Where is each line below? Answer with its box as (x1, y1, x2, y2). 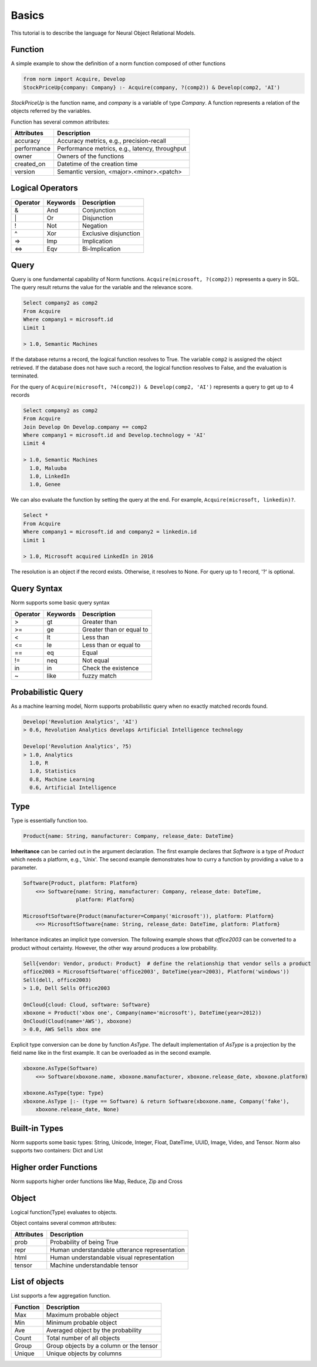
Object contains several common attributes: (11, 1219, 117, 1226)
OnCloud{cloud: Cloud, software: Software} (23, 1001, 151, 1008)
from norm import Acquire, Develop (23, 76, 126, 82)
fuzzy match (82, 671, 117, 680)
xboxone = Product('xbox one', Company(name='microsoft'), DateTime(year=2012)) (23, 1010, 262, 1017)
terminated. (11, 372, 39, 379)
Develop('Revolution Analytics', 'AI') (23, 718, 138, 726)
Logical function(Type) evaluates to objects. (11, 1208, 117, 1215)
